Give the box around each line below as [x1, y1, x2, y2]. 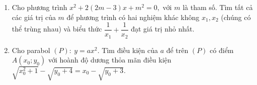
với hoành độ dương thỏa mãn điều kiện [48, 54, 172, 65]
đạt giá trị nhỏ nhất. [131, 23, 195, 34]
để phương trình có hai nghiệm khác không [66, 11, 200, 22]
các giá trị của [12, 11, 56, 22]
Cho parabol [12, 44, 50, 55]
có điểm [210, 44, 234, 55]
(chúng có [221, 11, 251, 22]
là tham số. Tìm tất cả [183, 2, 253, 12]
